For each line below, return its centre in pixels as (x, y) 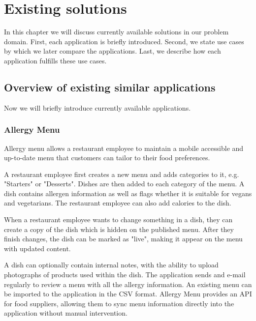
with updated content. (37, 248)
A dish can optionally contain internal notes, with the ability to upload (111, 265)
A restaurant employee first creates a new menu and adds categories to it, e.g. (122, 174)
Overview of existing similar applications (110, 87)
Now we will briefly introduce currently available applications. (97, 107)
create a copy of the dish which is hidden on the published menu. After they (119, 229)
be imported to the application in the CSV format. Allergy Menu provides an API (128, 294)
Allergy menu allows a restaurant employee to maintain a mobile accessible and (124, 148)
